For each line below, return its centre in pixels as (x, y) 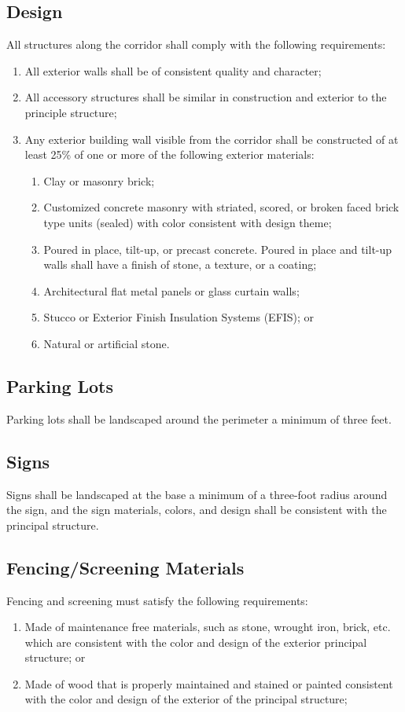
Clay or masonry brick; (99, 180)
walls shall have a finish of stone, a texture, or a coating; (180, 264)
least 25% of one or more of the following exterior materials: (169, 154)
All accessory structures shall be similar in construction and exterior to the (206, 97)
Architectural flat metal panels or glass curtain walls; (171, 290)
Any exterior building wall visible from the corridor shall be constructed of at (212, 139)
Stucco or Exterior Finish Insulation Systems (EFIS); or (179, 317)
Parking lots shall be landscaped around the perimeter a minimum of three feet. (199, 418)
